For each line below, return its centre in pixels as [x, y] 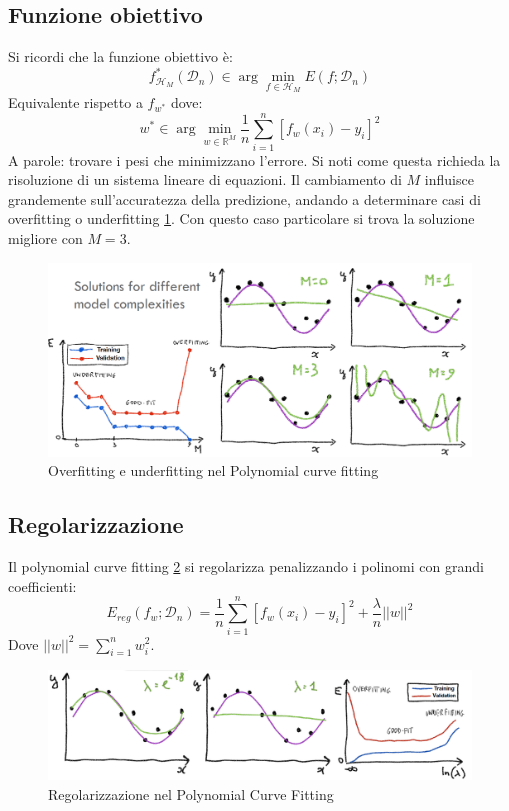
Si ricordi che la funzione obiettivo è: [120, 56]
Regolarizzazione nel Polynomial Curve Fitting [191, 794]
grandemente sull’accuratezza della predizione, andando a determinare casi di [244, 198]
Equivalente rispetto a [75, 101]
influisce [449, 179]
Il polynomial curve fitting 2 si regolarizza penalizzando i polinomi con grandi [246, 566]
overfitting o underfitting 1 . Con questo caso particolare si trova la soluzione [241, 218]
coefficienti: [42, 585]
